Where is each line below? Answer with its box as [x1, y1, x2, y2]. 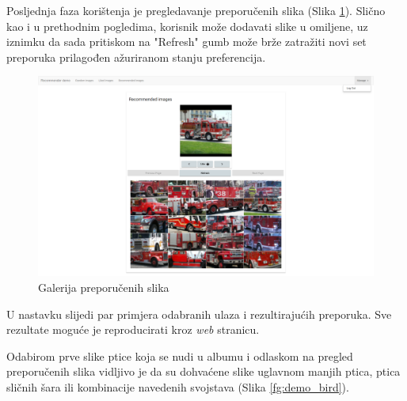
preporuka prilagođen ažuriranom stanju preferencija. [6, 48, 266, 65]
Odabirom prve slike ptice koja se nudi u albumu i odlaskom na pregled [6, 347, 353, 364]
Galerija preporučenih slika [38, 278, 169, 295]
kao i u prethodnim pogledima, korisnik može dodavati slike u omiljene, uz [6, 17, 368, 34]
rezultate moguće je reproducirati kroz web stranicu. [6, 321, 260, 338]
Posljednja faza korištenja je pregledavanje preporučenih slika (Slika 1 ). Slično [6, 2, 386, 18]
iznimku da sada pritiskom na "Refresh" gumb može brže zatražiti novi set [6, 33, 367, 50]
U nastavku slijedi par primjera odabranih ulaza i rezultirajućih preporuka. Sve [6, 305, 392, 322]
